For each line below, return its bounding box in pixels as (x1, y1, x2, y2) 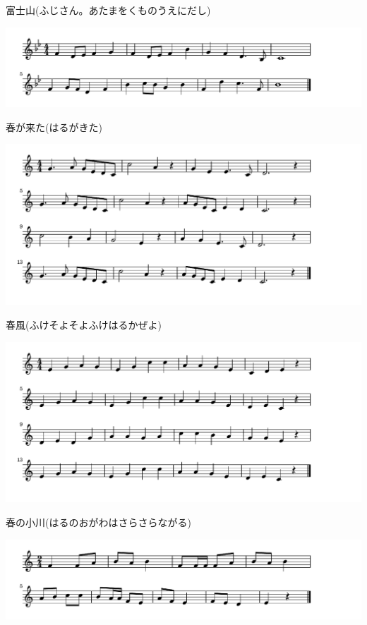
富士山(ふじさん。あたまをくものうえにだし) (6, 3, 211, 17)
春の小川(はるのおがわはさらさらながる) (6, 515, 191, 529)
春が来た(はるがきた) (6, 119, 102, 134)
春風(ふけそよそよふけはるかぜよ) (6, 317, 162, 332)
